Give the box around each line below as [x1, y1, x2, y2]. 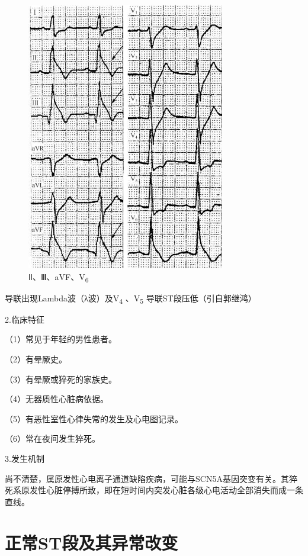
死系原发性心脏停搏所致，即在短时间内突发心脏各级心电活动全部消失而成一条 [5, 484, 303, 496]
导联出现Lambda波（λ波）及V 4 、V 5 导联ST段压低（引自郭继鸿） [5, 291, 256, 306]
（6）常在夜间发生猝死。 [5, 432, 100, 445]
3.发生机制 [5, 452, 44, 464]
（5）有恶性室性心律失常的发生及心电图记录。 [5, 412, 183, 425]
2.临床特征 [5, 313, 44, 325]
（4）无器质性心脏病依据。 [5, 393, 108, 405]
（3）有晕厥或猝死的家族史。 [5, 372, 117, 385]
